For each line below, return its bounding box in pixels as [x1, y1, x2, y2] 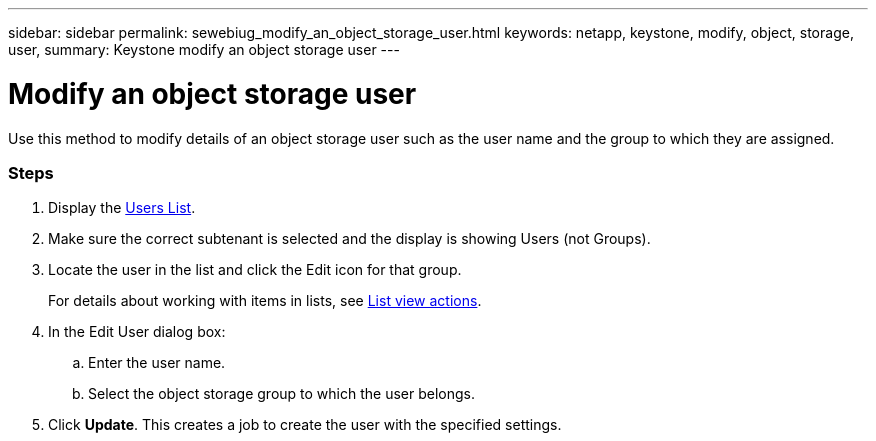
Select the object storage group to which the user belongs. [88, 385, 475, 403]
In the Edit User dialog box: [48, 323, 226, 341]
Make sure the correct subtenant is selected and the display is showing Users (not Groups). [48, 230, 651, 248]
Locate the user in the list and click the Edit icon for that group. [48, 261, 462, 279]
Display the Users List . [48, 199, 196, 217]
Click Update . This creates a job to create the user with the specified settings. [48, 416, 562, 434]
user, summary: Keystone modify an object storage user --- [8, 41, 400, 58]
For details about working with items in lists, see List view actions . [48, 292, 482, 310]
